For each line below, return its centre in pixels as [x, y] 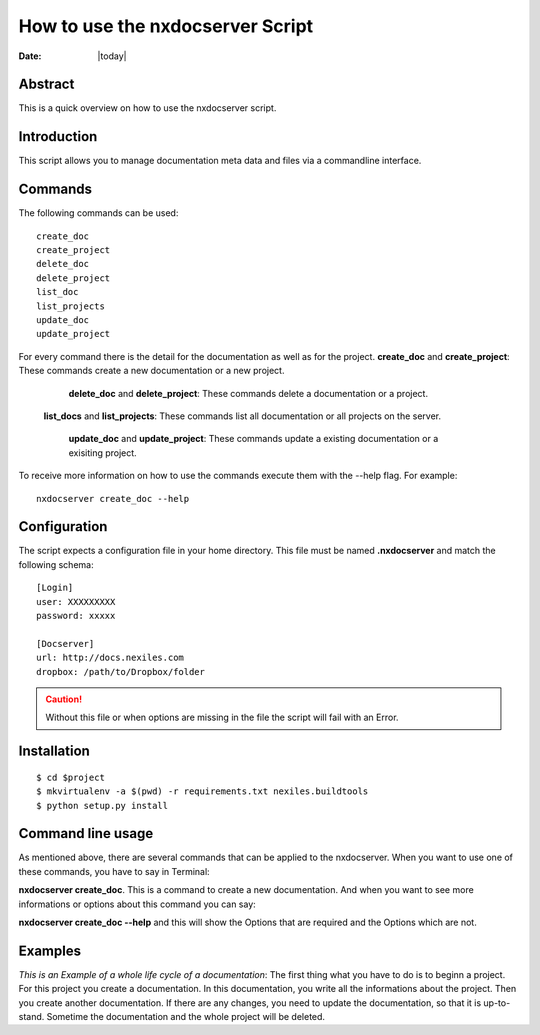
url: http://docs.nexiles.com [110, 658]
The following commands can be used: [98, 213]
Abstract [46, 84]
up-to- [497, 1002]
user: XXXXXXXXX [76, 601]
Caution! [64, 699]
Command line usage [86, 833]
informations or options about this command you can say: [137, 904]
